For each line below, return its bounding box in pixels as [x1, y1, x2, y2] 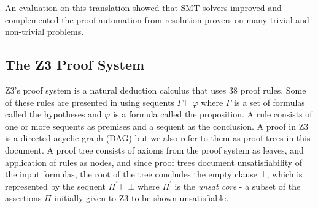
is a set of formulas [234, 95, 305, 108]
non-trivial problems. [5, 25, 84, 38]
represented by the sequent [5, 179, 106, 192]
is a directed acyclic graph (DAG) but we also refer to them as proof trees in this [5, 132, 311, 144]
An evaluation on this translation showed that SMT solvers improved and [5, 1, 282, 13]
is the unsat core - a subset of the [174, 179, 301, 192]
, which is [266, 168, 303, 180]
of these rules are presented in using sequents [5, 95, 174, 108]
